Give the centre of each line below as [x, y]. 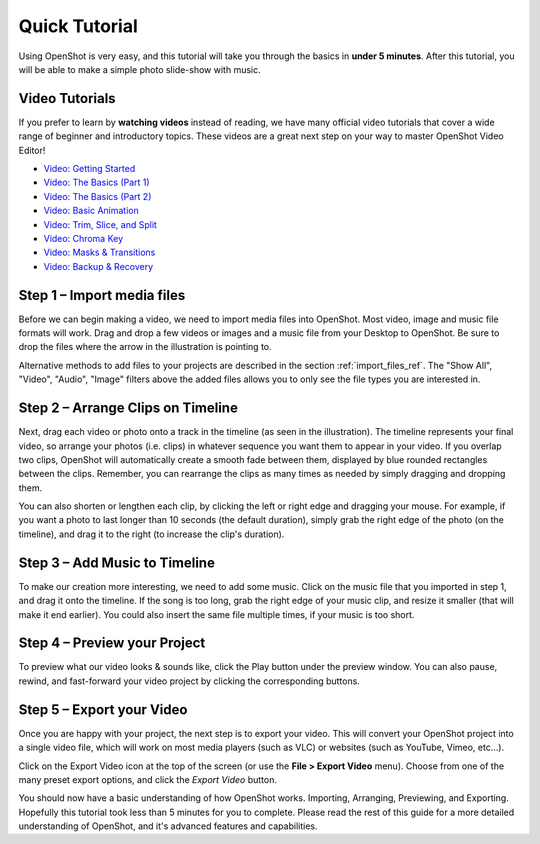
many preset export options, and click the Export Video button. [147, 779]
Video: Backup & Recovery [98, 266]
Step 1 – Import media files [102, 295]
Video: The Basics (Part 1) [96, 182]
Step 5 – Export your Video [103, 709]
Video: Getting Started [89, 169]
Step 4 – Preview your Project [112, 643]
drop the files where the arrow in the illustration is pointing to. [145, 347]
